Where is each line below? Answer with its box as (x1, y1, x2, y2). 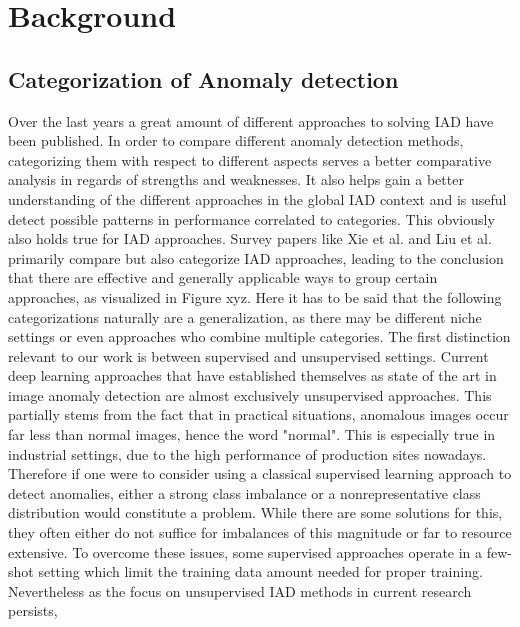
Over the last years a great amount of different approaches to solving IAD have (8, 110, 494, 131)
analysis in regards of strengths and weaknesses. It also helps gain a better (8, 169, 464, 190)
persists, (8, 600, 58, 621)
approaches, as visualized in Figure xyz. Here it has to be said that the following (8, 286, 502, 307)
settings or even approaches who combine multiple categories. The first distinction (8, 326, 511, 347)
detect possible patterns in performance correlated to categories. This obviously (8, 208, 495, 229)
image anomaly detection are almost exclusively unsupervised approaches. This (8, 384, 492, 405)
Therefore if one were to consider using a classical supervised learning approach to (8, 463, 512, 484)
